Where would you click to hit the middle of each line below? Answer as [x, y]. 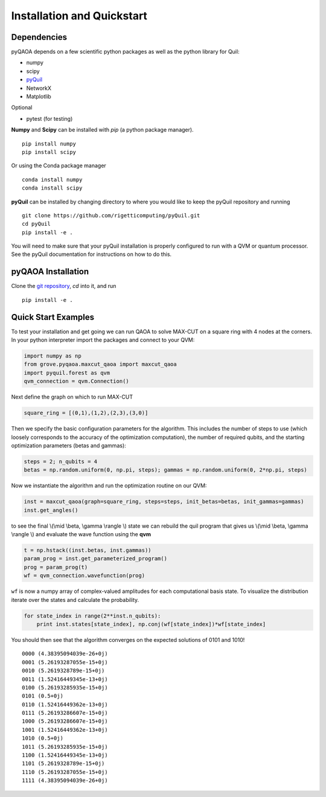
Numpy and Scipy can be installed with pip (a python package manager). [102, 130]
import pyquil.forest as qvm [67, 373]
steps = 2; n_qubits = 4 [61, 461]
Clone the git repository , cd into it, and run [64, 286]
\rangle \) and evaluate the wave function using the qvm [81, 534]
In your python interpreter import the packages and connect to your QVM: [103, 340]
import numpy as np [53, 356]
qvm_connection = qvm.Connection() [76, 381]
